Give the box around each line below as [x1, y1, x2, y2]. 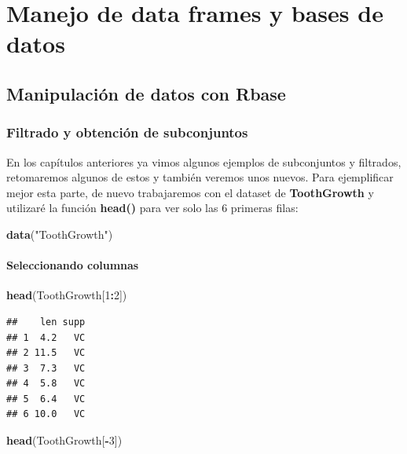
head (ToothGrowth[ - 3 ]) [6, 432, 123, 449]
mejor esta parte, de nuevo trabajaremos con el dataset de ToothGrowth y [6, 184, 374, 200]
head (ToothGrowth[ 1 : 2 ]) [6, 287, 127, 303]
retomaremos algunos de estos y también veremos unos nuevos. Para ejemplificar [6, 169, 394, 185]
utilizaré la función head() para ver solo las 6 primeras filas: [6, 200, 299, 216]
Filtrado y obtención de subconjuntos [6, 123, 248, 142]
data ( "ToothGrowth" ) [6, 225, 113, 242]
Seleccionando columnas [6, 257, 139, 273]
